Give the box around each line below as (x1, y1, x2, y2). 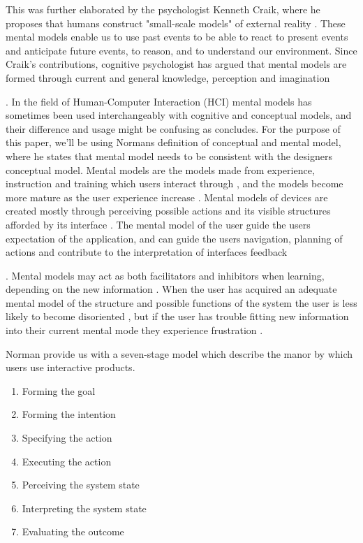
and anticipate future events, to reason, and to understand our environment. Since (6, 43, 357, 57)
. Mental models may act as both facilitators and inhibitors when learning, (6, 268, 325, 282)
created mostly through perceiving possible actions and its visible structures (6, 203, 331, 218)
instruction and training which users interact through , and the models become (6, 176, 343, 191)
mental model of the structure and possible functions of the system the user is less (6, 295, 357, 310)
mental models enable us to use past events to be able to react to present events (6, 29, 348, 44)
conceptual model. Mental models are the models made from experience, (6, 162, 315, 177)
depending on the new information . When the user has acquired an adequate (6, 282, 337, 296)
